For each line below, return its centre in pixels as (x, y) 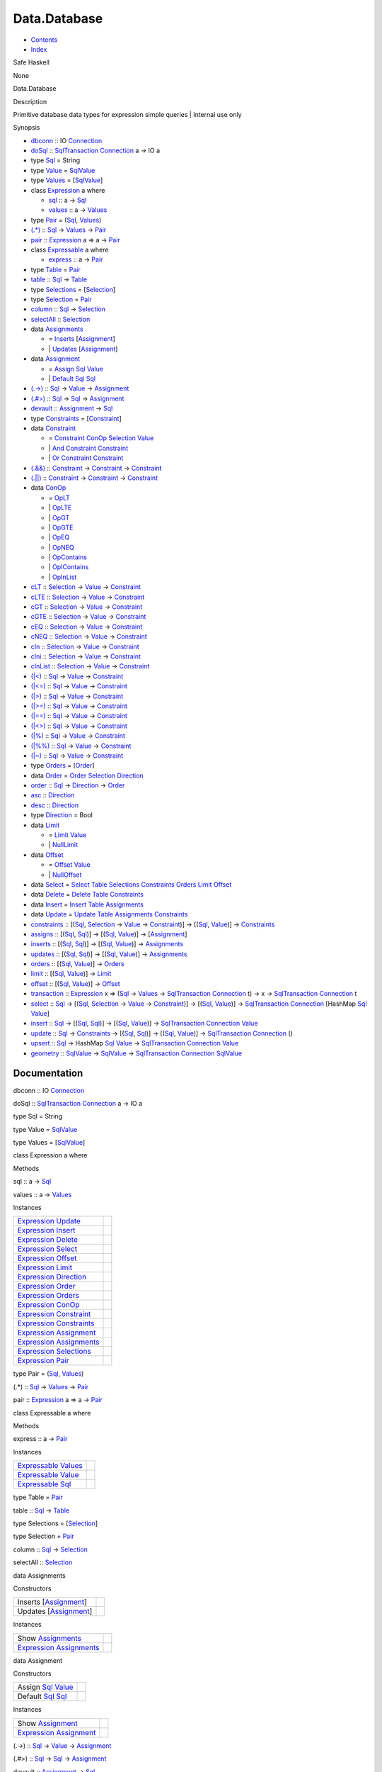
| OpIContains (69, 567)
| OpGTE (61, 527)
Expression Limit (45, 1267)
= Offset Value (70, 865)
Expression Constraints (56, 1323)
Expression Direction (52, 1277)
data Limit (45, 825)
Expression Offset (47, 1258)
